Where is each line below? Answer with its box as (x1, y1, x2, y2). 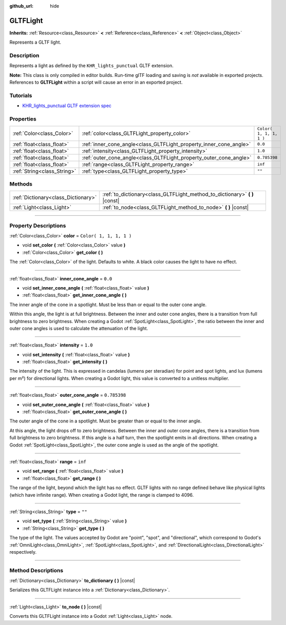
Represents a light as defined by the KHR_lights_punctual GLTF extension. (9, 63, 174, 69)
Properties (9, 115, 37, 123)
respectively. (9, 549, 37, 555)
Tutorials (9, 92, 33, 99)
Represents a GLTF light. (9, 39, 62, 46)
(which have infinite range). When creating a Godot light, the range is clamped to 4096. (9, 492, 194, 498)
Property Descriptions (9, 222, 66, 229)
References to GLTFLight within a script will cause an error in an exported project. (9, 79, 183, 86)
